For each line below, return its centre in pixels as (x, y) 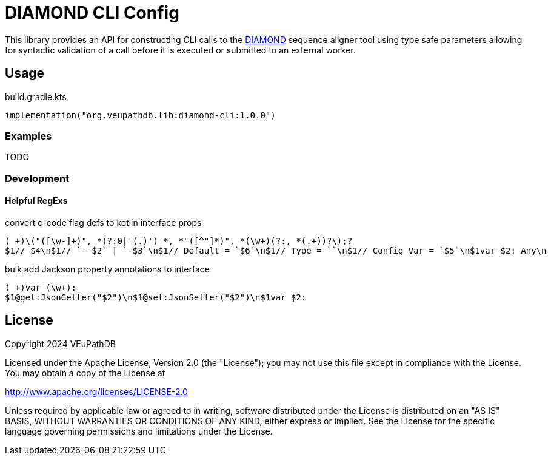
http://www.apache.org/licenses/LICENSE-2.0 (96, 391)
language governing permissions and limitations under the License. (139, 431)
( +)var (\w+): (41, 287)
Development (37, 178)
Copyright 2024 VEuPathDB (60, 343)
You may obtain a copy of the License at (85, 373)
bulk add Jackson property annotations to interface (108, 269)
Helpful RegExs (36, 201)
